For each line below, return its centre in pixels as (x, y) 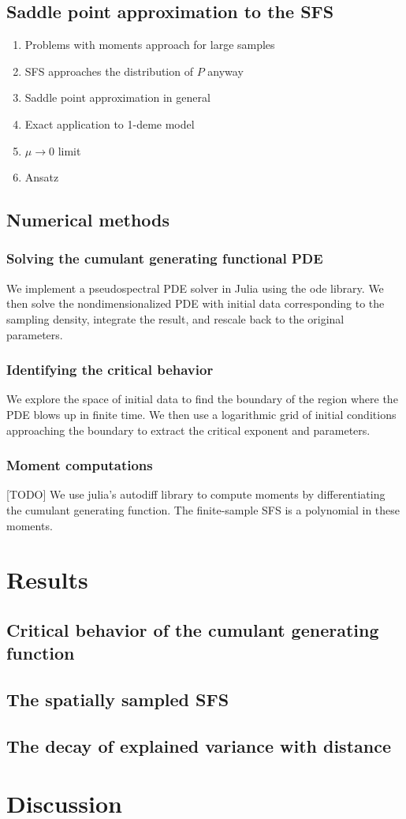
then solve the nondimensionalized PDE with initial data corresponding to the (196, 303)
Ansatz (42, 177)
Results (47, 580)
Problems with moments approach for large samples (150, 45)
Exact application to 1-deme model (110, 123)
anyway (225, 71)
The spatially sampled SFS (118, 699)
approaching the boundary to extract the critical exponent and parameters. (188, 430)
